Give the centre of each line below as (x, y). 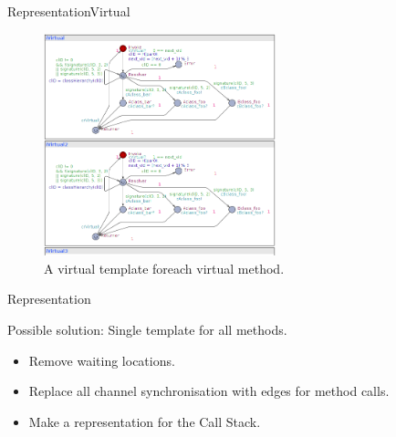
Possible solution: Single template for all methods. (147, 329)
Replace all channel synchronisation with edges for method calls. (209, 391)
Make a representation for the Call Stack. (145, 421)
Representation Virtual (69, 11)
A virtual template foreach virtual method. (164, 268)
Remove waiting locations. (102, 360)
